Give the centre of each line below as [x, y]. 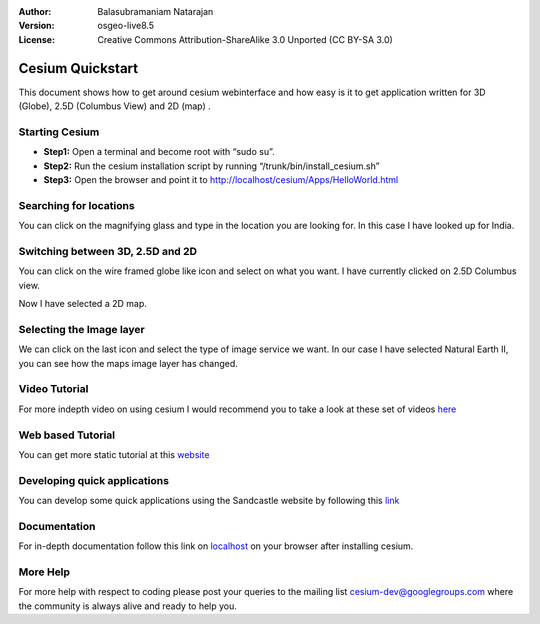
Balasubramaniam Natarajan [155, 11]
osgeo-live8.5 [126, 26]
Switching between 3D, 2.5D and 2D [108, 251]
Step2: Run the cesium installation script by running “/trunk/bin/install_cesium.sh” [211, 166]
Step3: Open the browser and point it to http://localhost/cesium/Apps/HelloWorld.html [221, 179]
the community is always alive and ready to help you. [127, 606]
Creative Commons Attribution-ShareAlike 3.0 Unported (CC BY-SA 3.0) [245, 39]
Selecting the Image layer [81, 329]
